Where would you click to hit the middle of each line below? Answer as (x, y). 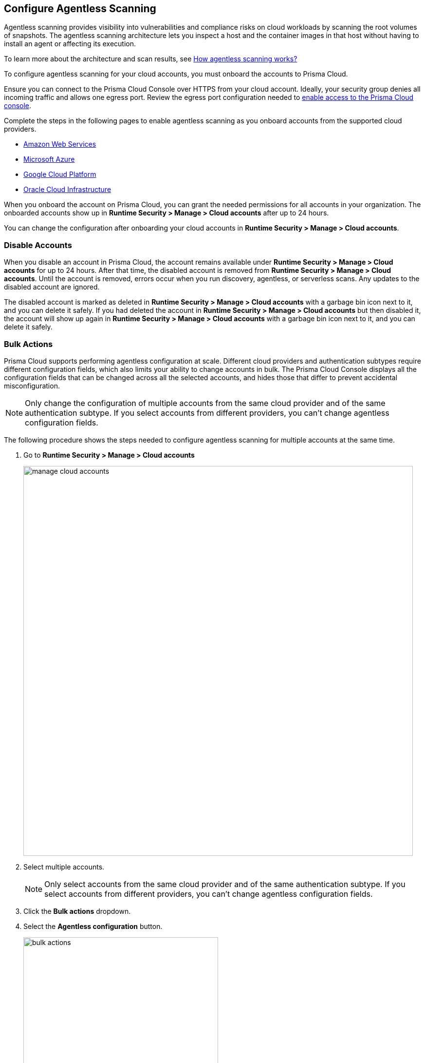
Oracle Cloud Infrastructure (67, 190)
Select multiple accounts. (64, 867)
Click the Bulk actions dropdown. (77, 911)
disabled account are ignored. (52, 287)
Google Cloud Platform (60, 174)
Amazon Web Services (60, 144)
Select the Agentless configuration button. (93, 926)
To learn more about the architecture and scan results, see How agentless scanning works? (151, 59)
